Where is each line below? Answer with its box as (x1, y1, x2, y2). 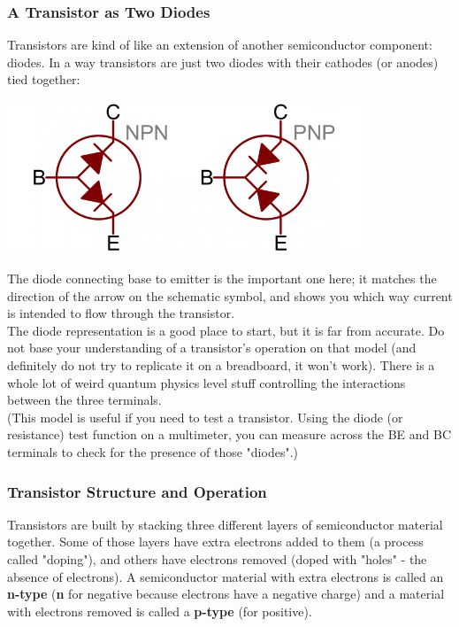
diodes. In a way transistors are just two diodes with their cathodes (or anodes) (7, 52, 439, 71)
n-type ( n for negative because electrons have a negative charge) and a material (7, 584, 445, 603)
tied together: (7, 70, 80, 89)
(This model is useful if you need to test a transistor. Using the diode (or (7, 407, 403, 426)
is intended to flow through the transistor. (7, 304, 235, 322)
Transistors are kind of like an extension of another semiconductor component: (7, 35, 432, 54)
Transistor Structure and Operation (7, 480, 267, 502)
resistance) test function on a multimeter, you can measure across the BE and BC (7, 425, 452, 444)
